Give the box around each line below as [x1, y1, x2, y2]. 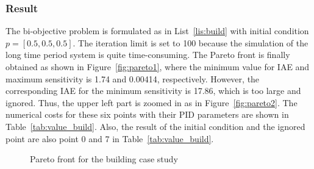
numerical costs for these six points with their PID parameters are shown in [5, 108, 289, 121]
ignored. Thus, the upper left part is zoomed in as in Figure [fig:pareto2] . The [5, 96, 298, 109]
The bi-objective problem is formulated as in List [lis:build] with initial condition [5, 24, 309, 37]
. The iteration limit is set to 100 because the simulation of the [73, 36, 309, 49]
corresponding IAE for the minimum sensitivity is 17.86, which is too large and [5, 84, 301, 97]
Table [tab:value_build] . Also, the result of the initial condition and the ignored [5, 120, 305, 132]
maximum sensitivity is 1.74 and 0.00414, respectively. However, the [5, 72, 260, 85]
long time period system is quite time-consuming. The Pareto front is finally [5, 48, 290, 61]
